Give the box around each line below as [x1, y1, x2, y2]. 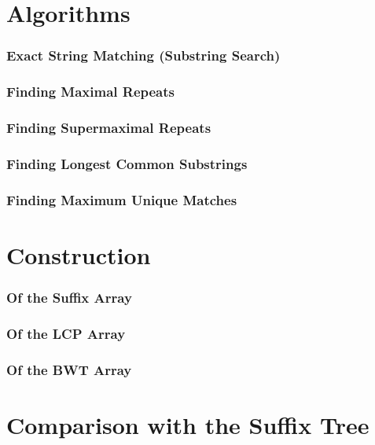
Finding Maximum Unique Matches [6, 189, 237, 209]
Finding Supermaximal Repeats [6, 117, 211, 137]
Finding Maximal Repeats [6, 82, 175, 101]
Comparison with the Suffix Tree [6, 408, 369, 440]
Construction [6, 238, 151, 270]
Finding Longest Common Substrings [6, 153, 248, 173]
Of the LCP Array [6, 323, 126, 343]
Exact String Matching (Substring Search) [6, 46, 281, 65]
